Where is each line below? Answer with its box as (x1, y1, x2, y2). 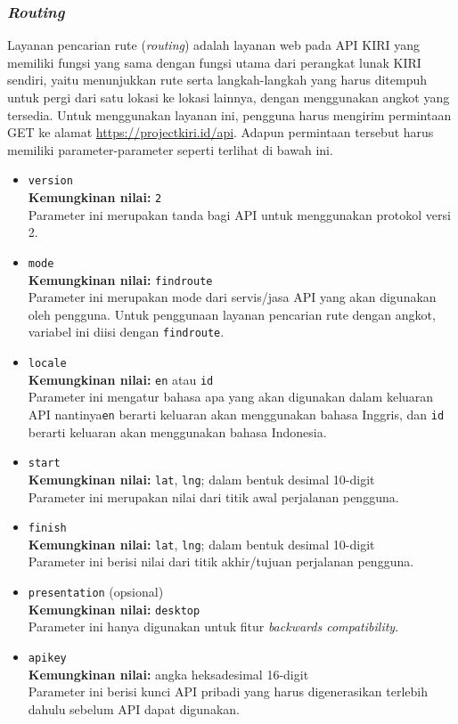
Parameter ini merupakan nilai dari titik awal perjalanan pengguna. (28, 487, 399, 506)
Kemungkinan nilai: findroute (28, 270, 213, 289)
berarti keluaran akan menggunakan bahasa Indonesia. (28, 422, 327, 441)
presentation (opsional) (28, 582, 164, 600)
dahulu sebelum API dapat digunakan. (28, 699, 240, 718)
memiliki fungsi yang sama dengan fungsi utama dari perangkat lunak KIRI (7, 53, 421, 71)
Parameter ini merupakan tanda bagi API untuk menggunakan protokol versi (28, 205, 451, 224)
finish (28, 522, 67, 535)
